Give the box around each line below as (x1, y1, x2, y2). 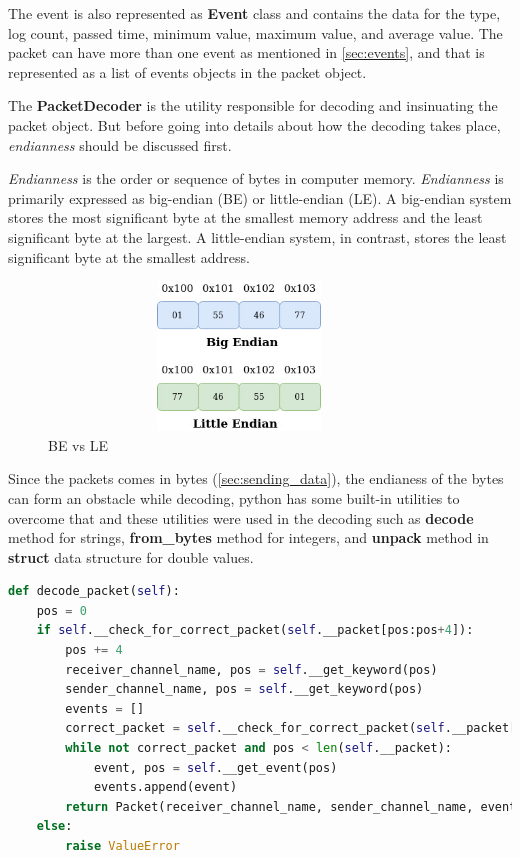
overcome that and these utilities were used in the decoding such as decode (8, 507, 474, 528)
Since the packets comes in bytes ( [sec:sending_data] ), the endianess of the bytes (8, 468, 504, 489)
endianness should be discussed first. (8, 134, 232, 155)
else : (36, 819, 73, 834)
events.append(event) (93, 780, 238, 795)
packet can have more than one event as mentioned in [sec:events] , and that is (8, 42, 485, 63)
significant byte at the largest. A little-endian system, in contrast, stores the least (8, 226, 507, 247)
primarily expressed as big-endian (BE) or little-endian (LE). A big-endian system (8, 187, 512, 208)
